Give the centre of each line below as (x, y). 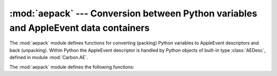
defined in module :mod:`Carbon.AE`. (49, 58)
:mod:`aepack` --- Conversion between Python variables (133, 13)
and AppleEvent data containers (80, 28)
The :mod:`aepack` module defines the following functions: (72, 67)
